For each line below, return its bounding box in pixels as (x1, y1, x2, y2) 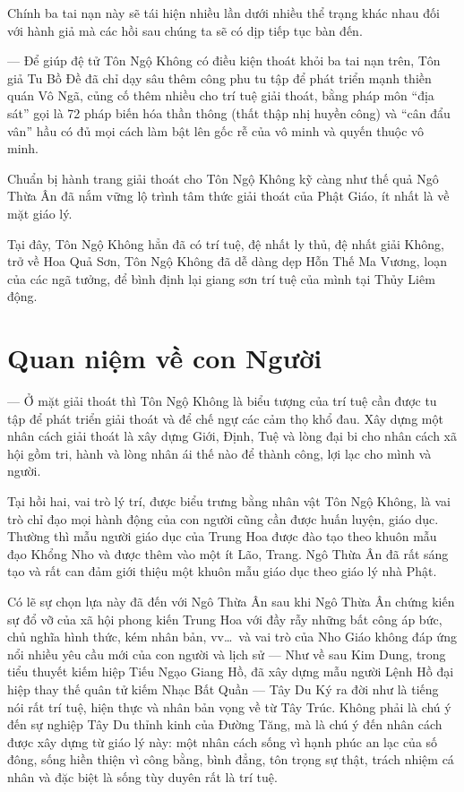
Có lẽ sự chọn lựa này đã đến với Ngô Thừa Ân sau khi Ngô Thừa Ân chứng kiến (7, 591, 455, 610)
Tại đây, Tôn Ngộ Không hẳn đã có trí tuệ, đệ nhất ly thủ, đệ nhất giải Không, (7, 234, 444, 253)
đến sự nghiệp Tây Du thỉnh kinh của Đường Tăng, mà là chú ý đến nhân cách (7, 715, 443, 734)
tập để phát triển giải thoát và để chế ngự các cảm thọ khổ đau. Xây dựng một (7, 409, 443, 427)
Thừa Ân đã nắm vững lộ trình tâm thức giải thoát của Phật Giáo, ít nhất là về (7, 186, 450, 205)
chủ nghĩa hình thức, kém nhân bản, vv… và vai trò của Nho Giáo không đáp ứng (7, 627, 457, 646)
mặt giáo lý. (7, 203, 73, 222)
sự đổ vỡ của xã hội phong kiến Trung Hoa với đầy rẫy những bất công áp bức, (7, 609, 443, 628)
